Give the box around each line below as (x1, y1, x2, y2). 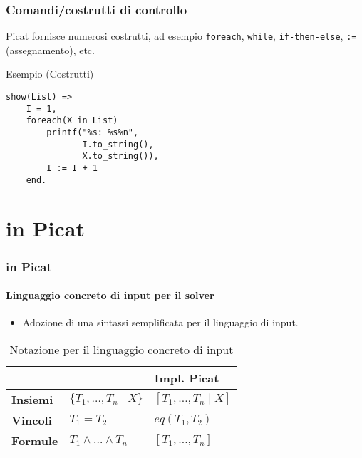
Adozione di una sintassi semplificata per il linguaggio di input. (22, 315, 299, 330)
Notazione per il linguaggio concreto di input (9, 340, 234, 358)
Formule (11, 432, 58, 449)
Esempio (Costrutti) (6, 66, 94, 81)
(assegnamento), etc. (6, 42, 95, 57)
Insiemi (11, 390, 53, 407)
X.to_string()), (82, 151, 159, 162)
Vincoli (11, 411, 52, 428)
